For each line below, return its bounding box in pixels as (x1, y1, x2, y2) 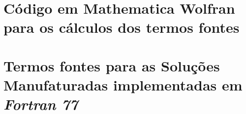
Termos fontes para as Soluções (3, 55, 220, 75)
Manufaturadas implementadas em (3, 74, 243, 94)
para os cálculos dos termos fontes (3, 17, 240, 37)
